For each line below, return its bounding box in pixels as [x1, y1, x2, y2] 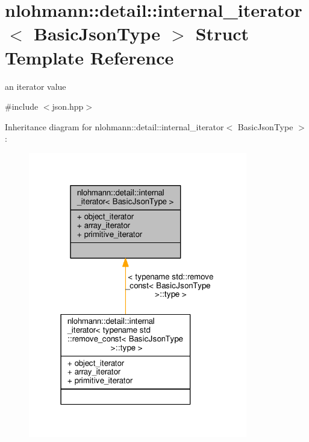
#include [5, 100, 39, 113]
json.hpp [52, 100, 84, 113]
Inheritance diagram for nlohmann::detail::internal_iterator [5, 120, 224, 133]
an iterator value [5, 80, 66, 92]
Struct [195, 21, 249, 46]
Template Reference [5, 45, 174, 69]
